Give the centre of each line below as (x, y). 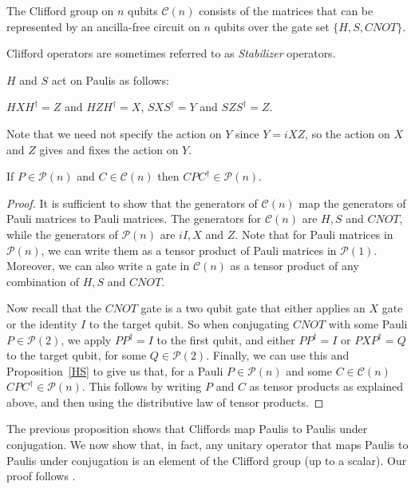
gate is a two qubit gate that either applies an (253, 308)
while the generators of (62, 234)
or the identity (42, 323)
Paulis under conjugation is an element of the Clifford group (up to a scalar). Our (207, 460)
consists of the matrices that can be (286, 10)
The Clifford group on (60, 10)
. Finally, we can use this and (278, 355)
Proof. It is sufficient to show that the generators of (132, 203)
